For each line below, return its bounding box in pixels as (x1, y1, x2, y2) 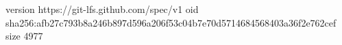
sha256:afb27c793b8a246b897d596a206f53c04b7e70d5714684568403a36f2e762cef (5, 15, 337, 29)
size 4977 (5, 29, 43, 43)
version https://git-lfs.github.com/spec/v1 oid (5, 2, 199, 16)
